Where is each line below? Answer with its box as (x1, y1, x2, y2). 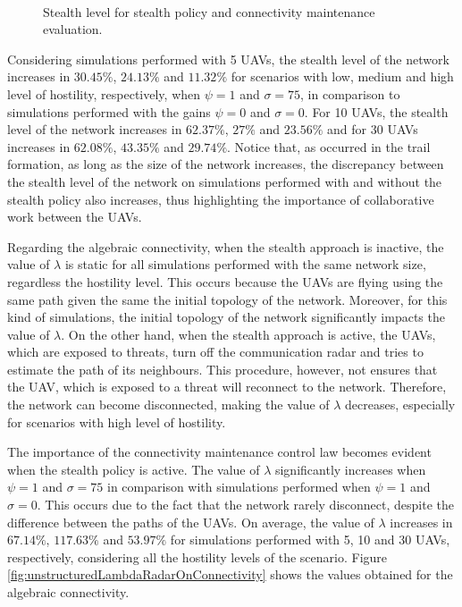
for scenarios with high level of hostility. (7, 412, 226, 431)
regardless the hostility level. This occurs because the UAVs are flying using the (7, 272, 443, 291)
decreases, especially (345, 395, 456, 414)
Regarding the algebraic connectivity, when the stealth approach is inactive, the (7, 237, 444, 256)
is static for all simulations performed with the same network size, (64, 255, 426, 274)
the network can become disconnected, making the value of (7, 395, 330, 414)
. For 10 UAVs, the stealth (304, 102, 449, 121)
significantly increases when (274, 459, 426, 478)
